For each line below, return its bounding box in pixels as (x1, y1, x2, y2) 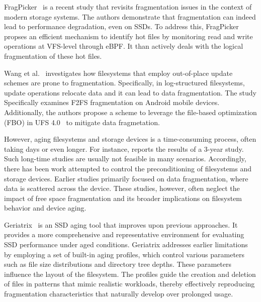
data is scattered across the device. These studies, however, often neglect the (4, 183, 240, 193)
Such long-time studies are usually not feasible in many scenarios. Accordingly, (4, 153, 246, 164)
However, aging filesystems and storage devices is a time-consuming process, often (4, 134, 256, 144)
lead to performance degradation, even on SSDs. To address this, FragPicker (4, 21, 239, 32)
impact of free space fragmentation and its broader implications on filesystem (4, 192, 242, 203)
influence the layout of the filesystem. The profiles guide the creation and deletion (4, 268, 256, 279)
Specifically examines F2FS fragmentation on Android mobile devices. (4, 97, 220, 108)
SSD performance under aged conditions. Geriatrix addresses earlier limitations (4, 239, 248, 250)
